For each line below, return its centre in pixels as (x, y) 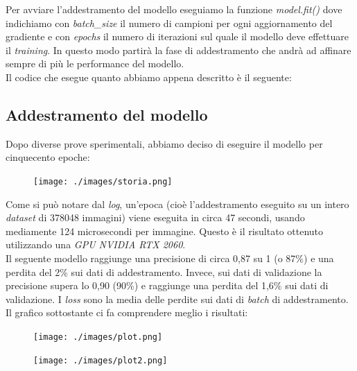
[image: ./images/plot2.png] (101, 360)
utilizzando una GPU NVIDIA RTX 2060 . (96, 244)
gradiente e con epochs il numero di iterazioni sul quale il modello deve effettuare (177, 36)
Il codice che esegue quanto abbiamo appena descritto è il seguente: (149, 77)
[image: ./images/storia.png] (103, 181)
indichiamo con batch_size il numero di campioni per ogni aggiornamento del (169, 23)
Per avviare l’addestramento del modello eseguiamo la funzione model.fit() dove (174, 9)
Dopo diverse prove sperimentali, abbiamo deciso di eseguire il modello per (164, 143)
